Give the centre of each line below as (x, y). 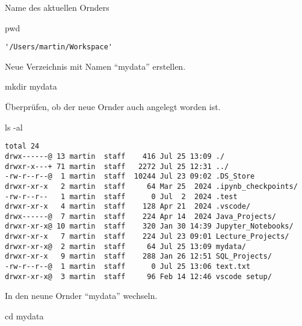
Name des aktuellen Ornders (57, 7)
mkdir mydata (31, 86)
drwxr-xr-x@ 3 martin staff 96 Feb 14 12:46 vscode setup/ (138, 276)
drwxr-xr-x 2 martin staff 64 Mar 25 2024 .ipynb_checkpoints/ (151, 186)
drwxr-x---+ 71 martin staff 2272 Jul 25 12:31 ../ (117, 166)
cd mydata (24, 316)
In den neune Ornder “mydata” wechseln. (81, 296)
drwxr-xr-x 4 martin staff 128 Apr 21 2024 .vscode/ (128, 207)
